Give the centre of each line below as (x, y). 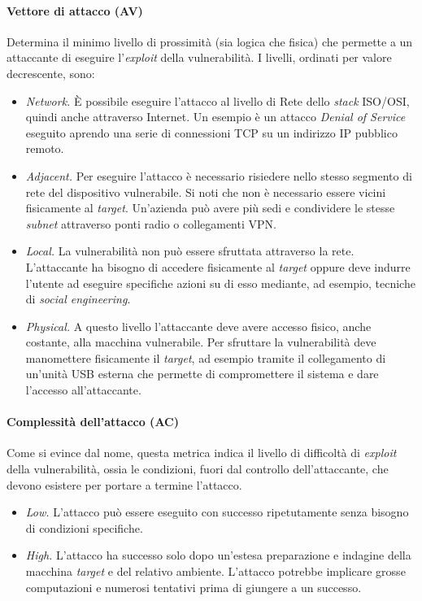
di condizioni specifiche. (84, 527)
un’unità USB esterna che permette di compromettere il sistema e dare (202, 374)
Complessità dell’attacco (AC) (93, 422)
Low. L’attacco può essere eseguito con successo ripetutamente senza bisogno (217, 512)
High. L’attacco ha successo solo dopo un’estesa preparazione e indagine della (218, 555)
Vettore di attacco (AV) (75, 10)
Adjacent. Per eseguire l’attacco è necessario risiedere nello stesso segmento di (219, 175)
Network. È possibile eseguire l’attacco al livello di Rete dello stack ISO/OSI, (218, 100)
